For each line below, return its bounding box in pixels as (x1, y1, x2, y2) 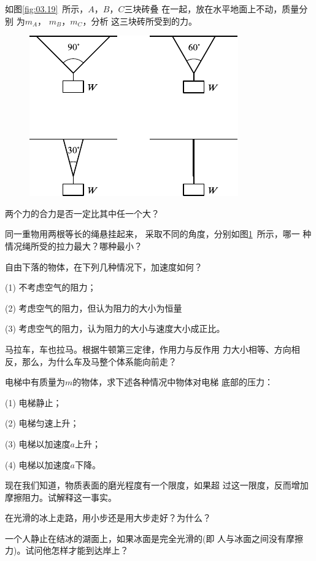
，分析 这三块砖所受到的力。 (82, 14, 198, 27)
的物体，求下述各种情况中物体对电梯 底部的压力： (72, 375, 273, 388)
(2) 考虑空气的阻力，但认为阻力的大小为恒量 (5, 301, 182, 314)
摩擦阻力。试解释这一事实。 (5, 490, 117, 503)
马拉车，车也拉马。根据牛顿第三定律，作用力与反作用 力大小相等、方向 (5, 342, 291, 355)
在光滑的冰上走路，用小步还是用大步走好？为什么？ (5, 511, 211, 524)
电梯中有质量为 (5, 375, 65, 388)
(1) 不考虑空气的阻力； (5, 281, 96, 294)
